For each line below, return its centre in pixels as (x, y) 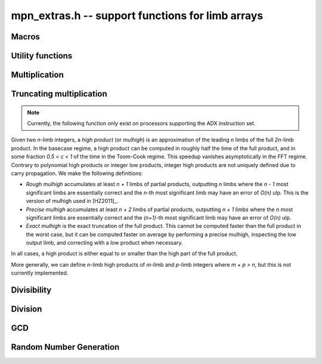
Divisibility (31, 290)
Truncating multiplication (59, 94)
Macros (25, 37)
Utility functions (42, 56)
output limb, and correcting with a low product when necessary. (104, 243)
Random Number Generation (65, 347)
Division (27, 309)
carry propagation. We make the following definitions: (77, 173)
